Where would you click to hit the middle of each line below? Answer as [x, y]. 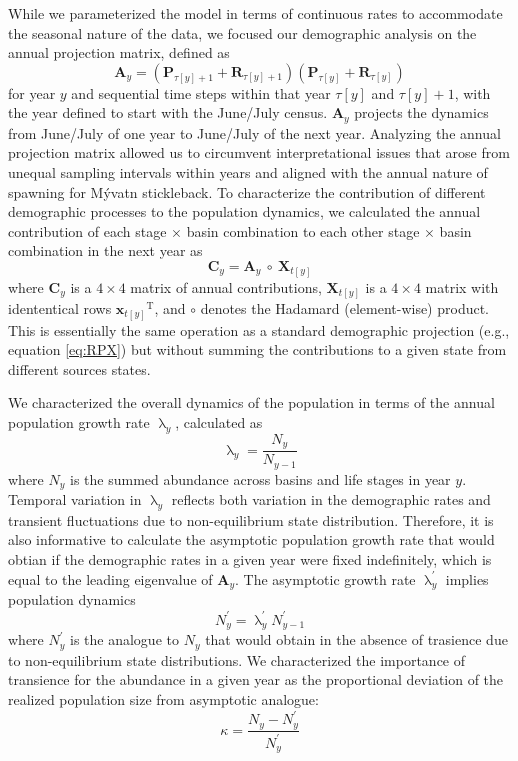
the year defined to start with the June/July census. [168, 112]
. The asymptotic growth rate [325, 578]
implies [467, 578]
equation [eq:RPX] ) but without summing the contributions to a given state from [257, 349]
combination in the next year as [105, 250]
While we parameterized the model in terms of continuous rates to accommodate [255, 13]
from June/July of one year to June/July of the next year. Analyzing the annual [254, 132]
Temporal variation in [75, 499]
